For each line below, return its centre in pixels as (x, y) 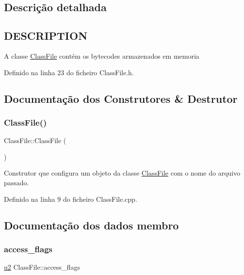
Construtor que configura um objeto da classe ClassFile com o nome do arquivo (122, 173)
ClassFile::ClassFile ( (35, 140)
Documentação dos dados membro (91, 225)
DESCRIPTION (46, 36)
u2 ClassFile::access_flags (42, 267)
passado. (16, 182)
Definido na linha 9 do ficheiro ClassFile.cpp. (71, 199)
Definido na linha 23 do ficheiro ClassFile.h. (69, 72)
